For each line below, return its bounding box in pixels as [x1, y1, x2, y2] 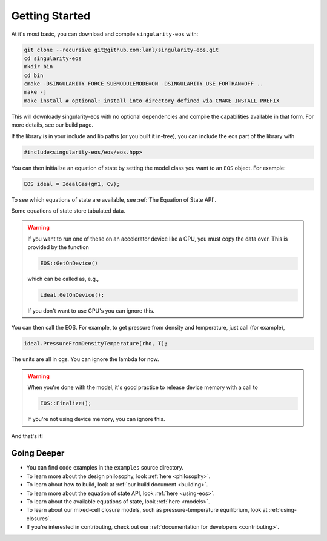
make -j [24, 88, 47, 96]
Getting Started [11, 9, 91, 22]
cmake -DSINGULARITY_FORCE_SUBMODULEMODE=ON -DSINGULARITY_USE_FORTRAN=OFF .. [24, 81, 263, 87]
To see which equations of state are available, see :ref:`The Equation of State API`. [11, 196, 217, 203]
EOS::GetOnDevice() [40, 260, 98, 267]
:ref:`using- [268, 506, 297, 514]
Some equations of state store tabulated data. [11, 207, 125, 214]
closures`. [26, 515, 51, 522]
